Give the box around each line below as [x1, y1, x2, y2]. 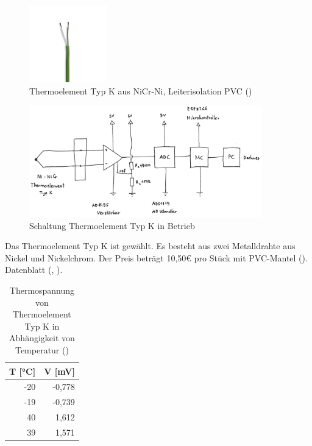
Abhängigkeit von [9, 331, 75, 344]
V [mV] [44, 364, 75, 377]
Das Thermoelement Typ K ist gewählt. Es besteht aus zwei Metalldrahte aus [5, 239, 296, 252]
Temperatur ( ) [15, 343, 69, 356]
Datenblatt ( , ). [5, 263, 63, 276]
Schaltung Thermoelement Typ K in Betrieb [29, 219, 195, 232]
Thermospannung [9, 283, 75, 296]
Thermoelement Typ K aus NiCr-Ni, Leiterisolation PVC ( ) [29, 84, 252, 97]
